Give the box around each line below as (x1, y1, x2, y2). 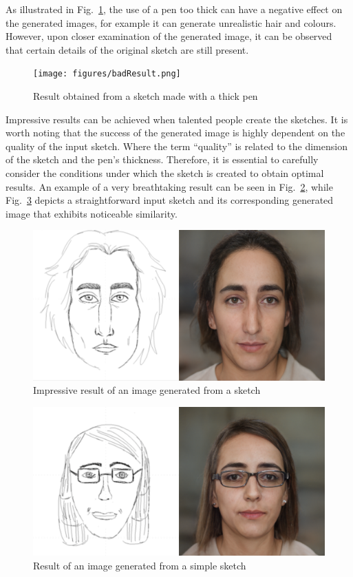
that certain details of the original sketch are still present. (6, 42, 249, 56)
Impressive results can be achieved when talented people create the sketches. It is (6, 112, 348, 126)
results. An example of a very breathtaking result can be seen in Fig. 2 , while (6, 179, 333, 193)
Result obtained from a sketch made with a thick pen (33, 89, 258, 103)
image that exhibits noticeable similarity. (6, 206, 178, 220)
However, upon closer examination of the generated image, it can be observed (6, 29, 332, 43)
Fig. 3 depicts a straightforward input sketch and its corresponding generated (6, 193, 334, 207)
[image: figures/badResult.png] (33, 69, 181, 79)
